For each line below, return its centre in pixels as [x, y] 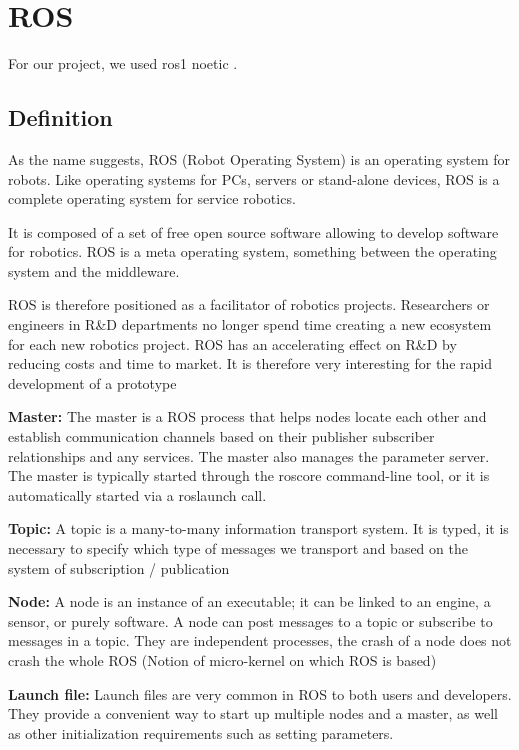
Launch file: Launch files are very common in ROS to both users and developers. [260, 693]
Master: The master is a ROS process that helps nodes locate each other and [247, 416]
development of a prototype [92, 382]
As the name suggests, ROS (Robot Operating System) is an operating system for [259, 158]
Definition [60, 117]
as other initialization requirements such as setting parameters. [201, 732]
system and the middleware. [94, 270]
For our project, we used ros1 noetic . [123, 63]
